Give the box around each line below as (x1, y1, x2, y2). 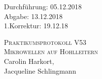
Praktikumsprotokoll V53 (4, 37, 86, 47)
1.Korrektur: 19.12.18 (4, 20, 68, 31)
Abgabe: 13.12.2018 (4, 11, 63, 21)
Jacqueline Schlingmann (4, 65, 76, 76)
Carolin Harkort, (4, 56, 54, 66)
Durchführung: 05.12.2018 (4, 1, 82, 11)
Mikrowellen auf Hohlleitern (4, 46, 98, 57)
